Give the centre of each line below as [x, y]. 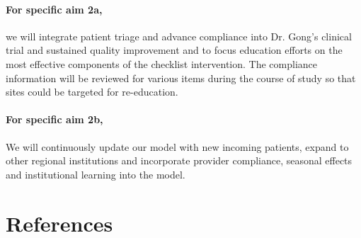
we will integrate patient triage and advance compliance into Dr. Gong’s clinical [179, 36]
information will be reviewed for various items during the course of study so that [181, 78]
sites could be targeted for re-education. [92, 92]
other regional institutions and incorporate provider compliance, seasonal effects [179, 160]
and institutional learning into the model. [96, 174]
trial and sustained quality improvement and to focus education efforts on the [174, 50]
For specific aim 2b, [55, 119]
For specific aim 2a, [54, 9]
